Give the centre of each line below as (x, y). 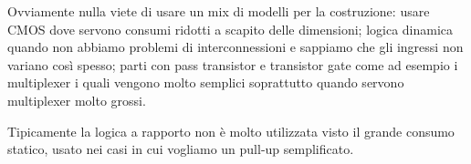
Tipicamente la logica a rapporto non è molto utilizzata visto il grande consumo (231, 131)
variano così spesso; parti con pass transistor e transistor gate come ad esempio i (233, 64)
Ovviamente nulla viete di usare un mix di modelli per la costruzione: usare (219, 11)
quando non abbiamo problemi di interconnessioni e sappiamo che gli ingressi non (235, 47)
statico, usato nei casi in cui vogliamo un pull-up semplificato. (181, 149)
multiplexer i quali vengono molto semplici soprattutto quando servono (206, 82)
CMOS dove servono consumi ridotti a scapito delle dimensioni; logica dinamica (230, 29)
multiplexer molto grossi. (77, 100)
